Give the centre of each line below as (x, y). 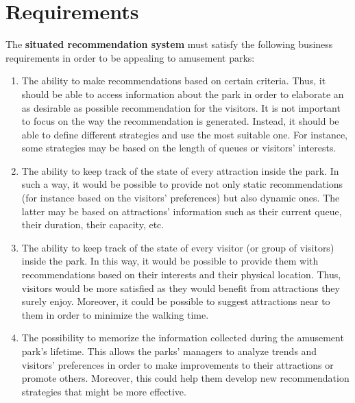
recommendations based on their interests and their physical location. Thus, (181, 274)
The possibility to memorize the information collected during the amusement (183, 338)
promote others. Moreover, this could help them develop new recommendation (185, 378)
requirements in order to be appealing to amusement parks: (130, 57)
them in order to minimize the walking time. (115, 314)
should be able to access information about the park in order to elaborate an (183, 94)
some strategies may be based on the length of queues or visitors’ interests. (179, 148)
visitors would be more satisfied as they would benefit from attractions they (181, 288)
